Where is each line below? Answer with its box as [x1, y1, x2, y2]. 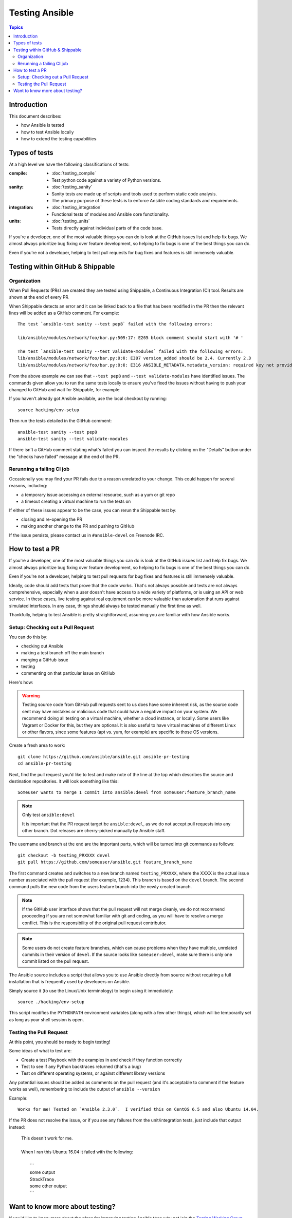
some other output [30, 1183, 67, 1189]
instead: [9, 1124, 25, 1130]
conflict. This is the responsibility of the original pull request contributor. [22, 920, 166, 926]
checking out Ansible [21, 643, 64, 649]
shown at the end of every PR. [9, 294, 70, 300]
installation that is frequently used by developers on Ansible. [9, 979, 130, 985]
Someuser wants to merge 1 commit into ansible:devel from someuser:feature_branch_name [18, 790, 236, 795]
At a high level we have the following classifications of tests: [9, 161, 130, 168]
